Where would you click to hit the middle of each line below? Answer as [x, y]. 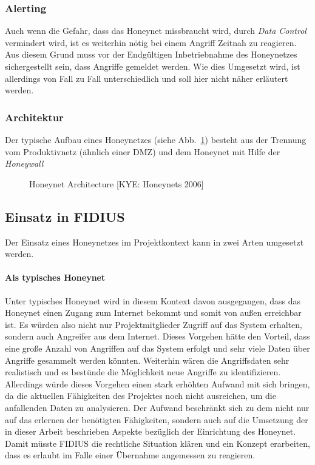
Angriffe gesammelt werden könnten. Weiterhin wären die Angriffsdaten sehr [147, 360]
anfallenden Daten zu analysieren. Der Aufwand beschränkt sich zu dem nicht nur [157, 407]
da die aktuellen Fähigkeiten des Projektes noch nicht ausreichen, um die [141, 396]
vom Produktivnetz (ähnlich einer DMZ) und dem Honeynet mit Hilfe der [143, 151]
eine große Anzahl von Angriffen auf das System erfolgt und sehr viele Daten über [157, 348]
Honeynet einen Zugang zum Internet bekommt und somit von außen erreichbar [153, 313]
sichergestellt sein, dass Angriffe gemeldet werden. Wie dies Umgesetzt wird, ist [153, 66]
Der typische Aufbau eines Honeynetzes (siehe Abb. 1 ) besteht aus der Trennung [156, 139]
